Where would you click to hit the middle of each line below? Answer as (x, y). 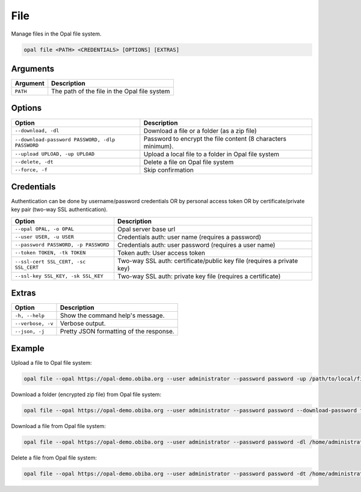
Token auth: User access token (162, 253)
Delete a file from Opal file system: (54, 458)
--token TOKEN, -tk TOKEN (50, 253)
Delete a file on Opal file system (189, 162)
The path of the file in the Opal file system (111, 92)
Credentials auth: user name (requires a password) (190, 237)
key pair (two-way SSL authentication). (60, 210)
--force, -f (31, 170)
